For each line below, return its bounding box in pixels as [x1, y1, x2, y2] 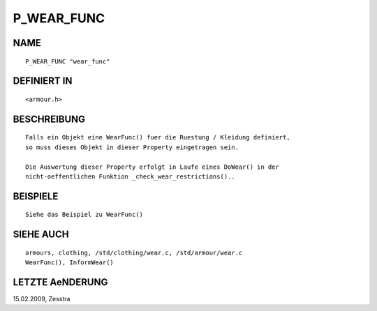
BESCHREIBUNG [13, 113, 86, 125]
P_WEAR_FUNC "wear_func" [25, 57, 110, 66]
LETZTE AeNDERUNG [13, 276, 108, 288]
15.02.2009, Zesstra [13, 295, 71, 303]
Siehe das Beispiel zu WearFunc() [25, 211, 143, 219]
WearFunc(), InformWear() [25, 259, 114, 266]
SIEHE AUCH [13, 229, 69, 241]
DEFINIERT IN [13, 75, 73, 87]
